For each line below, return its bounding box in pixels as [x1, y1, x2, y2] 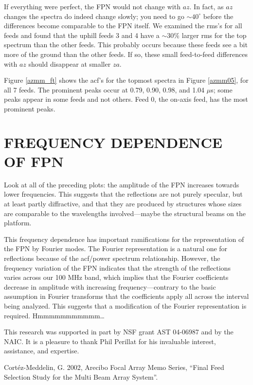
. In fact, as [189, 1, 224, 11]
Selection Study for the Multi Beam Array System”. [4, 371, 158, 382]
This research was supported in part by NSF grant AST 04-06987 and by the [4, 327, 234, 337]
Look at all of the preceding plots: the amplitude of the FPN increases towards [4, 179, 239, 189]
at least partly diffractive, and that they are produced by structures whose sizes [4, 199, 242, 209]
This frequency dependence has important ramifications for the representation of [4, 234, 244, 244]
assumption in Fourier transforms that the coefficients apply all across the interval [4, 291, 249, 301]
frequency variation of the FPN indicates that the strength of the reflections [4, 262, 231, 273]
